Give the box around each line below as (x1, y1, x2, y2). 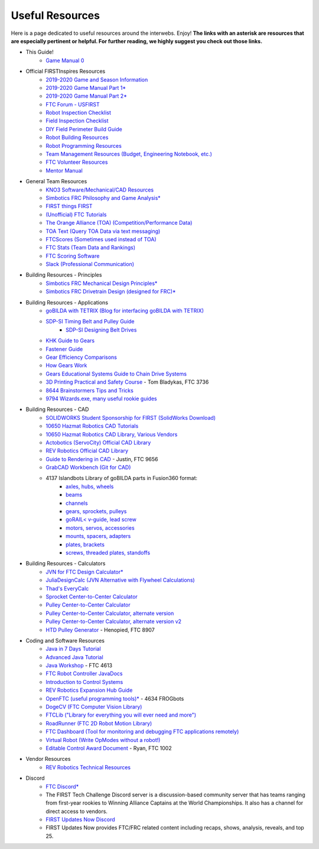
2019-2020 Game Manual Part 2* (45, 92, 127, 100)
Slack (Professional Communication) (45, 261, 135, 268)
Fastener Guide (45, 345, 83, 352)
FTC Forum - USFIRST (45, 101, 100, 108)
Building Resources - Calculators (25, 560, 106, 567)
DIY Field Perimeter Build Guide (45, 125, 122, 132)
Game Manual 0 (45, 57, 84, 64)
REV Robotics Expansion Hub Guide (45, 686, 133, 694)
